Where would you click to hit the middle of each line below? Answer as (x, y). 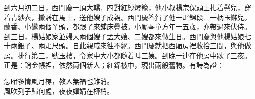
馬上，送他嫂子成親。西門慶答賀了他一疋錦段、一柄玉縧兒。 (155, 17)
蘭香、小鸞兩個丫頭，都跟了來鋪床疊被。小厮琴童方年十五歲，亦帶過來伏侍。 (127, 27)
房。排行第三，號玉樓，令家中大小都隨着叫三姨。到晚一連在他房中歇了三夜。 (127, 55)
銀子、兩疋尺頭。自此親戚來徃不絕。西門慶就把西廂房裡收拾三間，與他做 (134, 46)
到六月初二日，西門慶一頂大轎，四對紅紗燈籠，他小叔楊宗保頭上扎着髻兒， (124, 7)
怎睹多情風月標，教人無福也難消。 (59, 81)
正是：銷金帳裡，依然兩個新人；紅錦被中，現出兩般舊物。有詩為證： (114, 65)
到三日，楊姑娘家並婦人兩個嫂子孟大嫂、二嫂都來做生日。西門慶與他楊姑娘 (124, 36)
